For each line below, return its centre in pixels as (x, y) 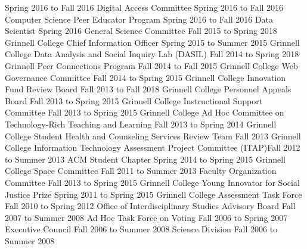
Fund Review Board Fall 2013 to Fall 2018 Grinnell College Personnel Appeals (148, 89)
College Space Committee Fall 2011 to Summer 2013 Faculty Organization (141, 171)
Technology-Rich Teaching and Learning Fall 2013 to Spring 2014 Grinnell (141, 124)
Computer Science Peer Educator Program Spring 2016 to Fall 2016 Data (139, 19)
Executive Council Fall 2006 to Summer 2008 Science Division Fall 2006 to (141, 229)
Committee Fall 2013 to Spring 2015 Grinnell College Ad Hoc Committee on (145, 112)
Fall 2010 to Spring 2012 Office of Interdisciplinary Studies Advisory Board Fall (150, 206)
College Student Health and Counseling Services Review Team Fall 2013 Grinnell (153, 136)
